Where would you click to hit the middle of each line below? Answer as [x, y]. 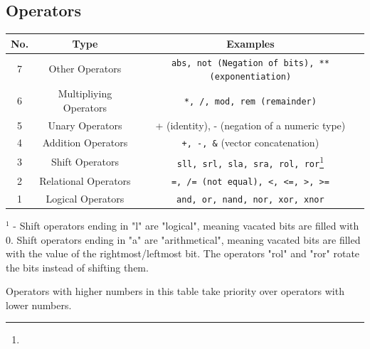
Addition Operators [85, 143]
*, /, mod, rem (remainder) [250, 101]
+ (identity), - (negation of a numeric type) [250, 125]
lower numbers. [39, 305]
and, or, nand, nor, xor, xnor [250, 199]
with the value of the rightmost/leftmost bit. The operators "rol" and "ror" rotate [183, 253]
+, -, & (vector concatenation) [250, 143]
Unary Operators [85, 125]
